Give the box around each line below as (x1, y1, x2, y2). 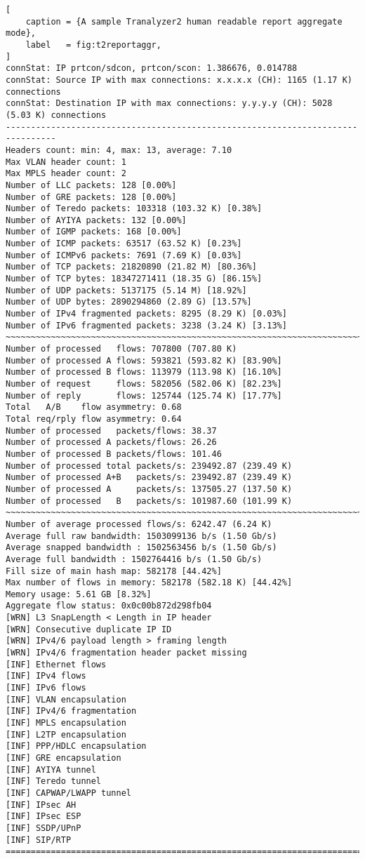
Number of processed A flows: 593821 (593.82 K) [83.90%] (6, 355, 282, 366)
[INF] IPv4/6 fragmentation (6, 706, 137, 717)
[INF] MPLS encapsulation (6, 718, 126, 728)
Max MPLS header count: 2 (6, 168, 126, 179)
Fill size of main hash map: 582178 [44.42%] (6, 566, 222, 576)
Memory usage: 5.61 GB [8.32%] (6, 589, 152, 599)
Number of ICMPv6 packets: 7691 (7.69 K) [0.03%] (6, 250, 242, 260)
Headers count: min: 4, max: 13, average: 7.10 (6, 145, 232, 155)
